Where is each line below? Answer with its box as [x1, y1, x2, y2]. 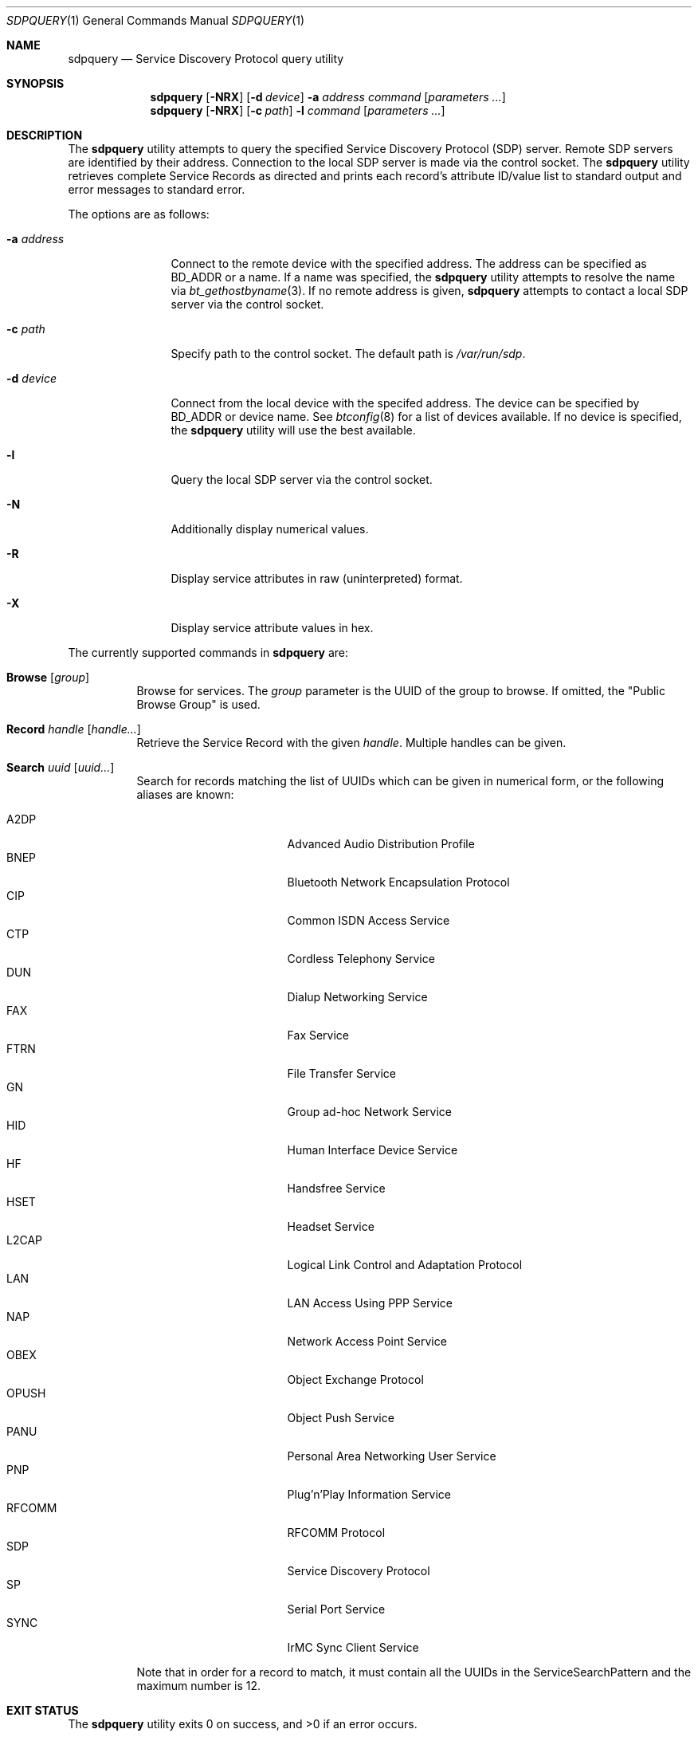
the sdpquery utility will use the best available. [171, 423, 416, 437]
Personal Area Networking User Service [287, 1449, 496, 1463]
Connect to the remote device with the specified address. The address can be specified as [171, 257, 647, 270]
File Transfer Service [287, 1067, 396, 1080]
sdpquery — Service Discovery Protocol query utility [68, 52, 344, 65]
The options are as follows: [68, 207, 210, 221]
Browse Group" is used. [136, 698, 261, 711]
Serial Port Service [287, 1602, 386, 1616]
